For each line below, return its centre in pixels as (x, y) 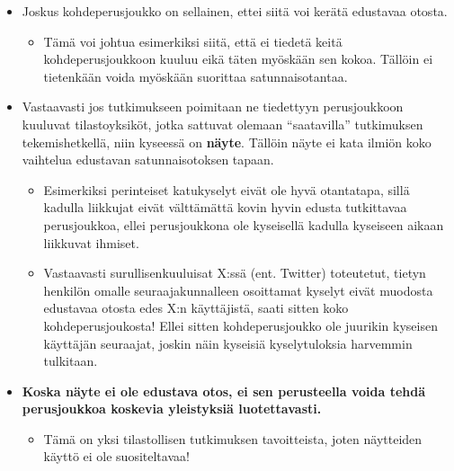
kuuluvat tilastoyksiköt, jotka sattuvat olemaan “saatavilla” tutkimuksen (223, 124)
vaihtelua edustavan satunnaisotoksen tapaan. (148, 160)
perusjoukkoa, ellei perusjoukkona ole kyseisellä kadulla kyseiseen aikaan (244, 224)
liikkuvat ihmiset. (91, 242)
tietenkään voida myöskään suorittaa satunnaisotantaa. (196, 76)
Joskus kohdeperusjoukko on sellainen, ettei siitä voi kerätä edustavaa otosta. (235, 11)
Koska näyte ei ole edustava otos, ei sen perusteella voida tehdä (224, 391)
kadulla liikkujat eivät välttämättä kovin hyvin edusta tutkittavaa (225, 207)
